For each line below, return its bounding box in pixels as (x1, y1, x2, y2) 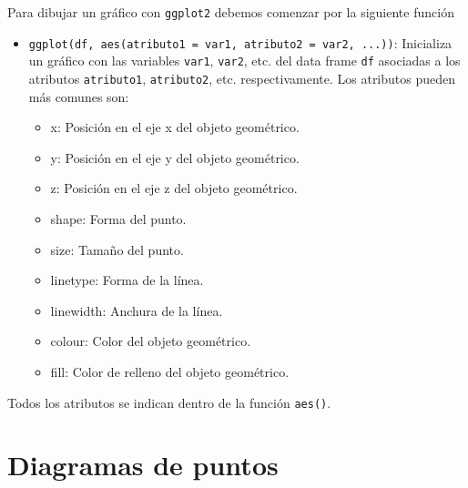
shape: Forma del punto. (50, 209, 187, 228)
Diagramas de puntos (7, 446, 279, 483)
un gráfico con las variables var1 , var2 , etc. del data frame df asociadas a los (28, 51, 461, 70)
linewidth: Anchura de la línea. (50, 300, 223, 320)
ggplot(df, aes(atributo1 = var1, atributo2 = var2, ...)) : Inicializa (28, 33, 453, 52)
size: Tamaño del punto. (50, 239, 184, 259)
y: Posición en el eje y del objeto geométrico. (50, 147, 300, 167)
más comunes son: (28, 86, 129, 106)
